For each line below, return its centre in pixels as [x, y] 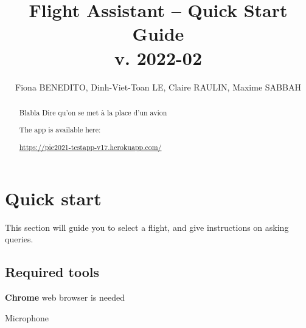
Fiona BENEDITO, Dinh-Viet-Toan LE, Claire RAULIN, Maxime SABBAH [158, 87]
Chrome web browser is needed [65, 297]
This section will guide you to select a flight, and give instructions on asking [147, 227]
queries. [19, 239]
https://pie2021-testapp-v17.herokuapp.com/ [90, 147]
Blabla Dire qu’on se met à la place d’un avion [93, 112]
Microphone [27, 317]
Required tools [52, 272]
